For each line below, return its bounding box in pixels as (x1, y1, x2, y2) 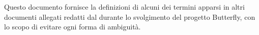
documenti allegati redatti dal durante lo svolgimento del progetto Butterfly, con (4, 11, 255, 22)
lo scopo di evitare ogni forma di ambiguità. (4, 21, 141, 32)
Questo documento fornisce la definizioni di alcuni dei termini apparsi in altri (4, 2, 245, 12)
